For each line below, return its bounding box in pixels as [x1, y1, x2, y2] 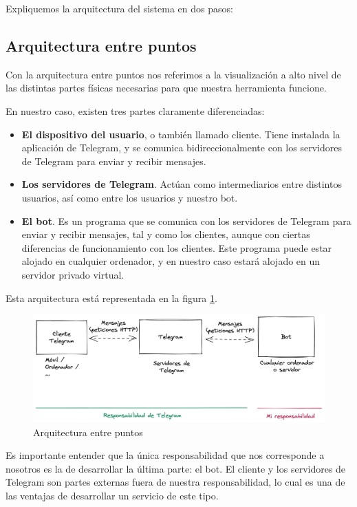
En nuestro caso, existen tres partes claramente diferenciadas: [6, 103, 265, 118]
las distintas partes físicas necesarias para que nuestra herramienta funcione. [6, 80, 327, 95]
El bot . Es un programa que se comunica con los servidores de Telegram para [21, 213, 351, 228]
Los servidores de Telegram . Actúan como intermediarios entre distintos [21, 177, 342, 191]
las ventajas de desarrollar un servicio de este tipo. [6, 488, 219, 502]
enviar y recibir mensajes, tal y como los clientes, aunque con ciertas [21, 227, 310, 241]
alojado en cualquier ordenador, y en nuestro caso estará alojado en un [21, 254, 321, 268]
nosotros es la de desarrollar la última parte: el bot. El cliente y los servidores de [6, 461, 346, 475]
